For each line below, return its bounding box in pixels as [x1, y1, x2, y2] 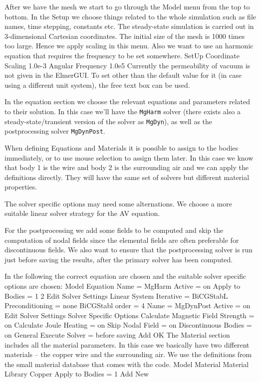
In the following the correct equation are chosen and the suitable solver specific [4, 271, 247, 281]
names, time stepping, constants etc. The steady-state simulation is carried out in [4, 21, 254, 31]
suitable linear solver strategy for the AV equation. [4, 208, 160, 218]
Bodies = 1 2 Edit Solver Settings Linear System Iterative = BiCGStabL [4, 290, 228, 301]
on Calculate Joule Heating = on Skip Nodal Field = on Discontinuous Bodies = [4, 320, 252, 330]
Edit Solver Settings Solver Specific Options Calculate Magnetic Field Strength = [4, 310, 255, 320]
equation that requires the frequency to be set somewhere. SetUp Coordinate [4, 50, 240, 60]
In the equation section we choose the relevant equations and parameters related [4, 96, 250, 107]
